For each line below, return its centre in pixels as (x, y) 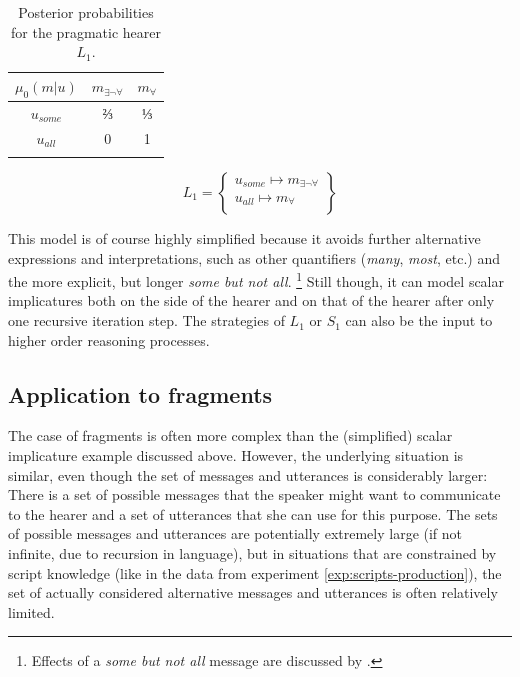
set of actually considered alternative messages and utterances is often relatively (253, 592)
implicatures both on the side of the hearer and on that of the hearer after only (251, 300)
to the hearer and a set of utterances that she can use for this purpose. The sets (253, 513)
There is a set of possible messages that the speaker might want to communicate (254, 494)
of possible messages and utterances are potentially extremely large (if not (235, 533)
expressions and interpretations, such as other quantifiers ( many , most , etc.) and (254, 257)
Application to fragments (140, 393)
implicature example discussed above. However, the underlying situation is (236, 455)
